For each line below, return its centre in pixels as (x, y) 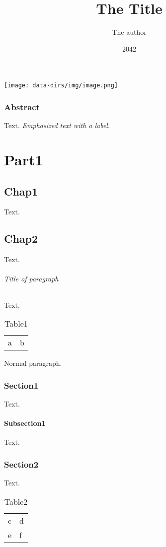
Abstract (22, 106)
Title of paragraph (31, 279)
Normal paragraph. (33, 363)
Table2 (16, 501)
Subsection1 (25, 423)
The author (129, 32)
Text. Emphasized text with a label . (57, 125)
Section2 (21, 464)
